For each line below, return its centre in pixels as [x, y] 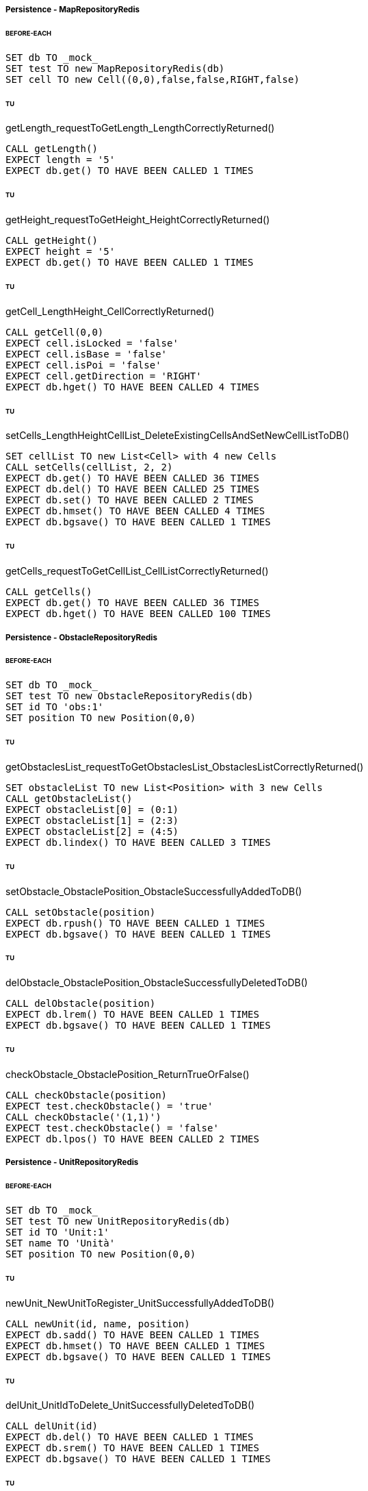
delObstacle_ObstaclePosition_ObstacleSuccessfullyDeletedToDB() [157, 983]
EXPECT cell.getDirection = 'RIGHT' [104, 376]
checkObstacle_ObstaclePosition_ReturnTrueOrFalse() [128, 1074]
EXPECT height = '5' [61, 252]
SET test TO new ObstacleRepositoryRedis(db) [130, 696]
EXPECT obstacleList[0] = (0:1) [92, 809]
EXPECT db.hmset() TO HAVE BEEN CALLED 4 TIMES [135, 511]
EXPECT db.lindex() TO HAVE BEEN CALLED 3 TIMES [138, 842]
